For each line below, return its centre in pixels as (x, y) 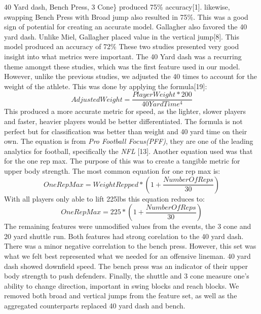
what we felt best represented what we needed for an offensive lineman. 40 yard (127, 256)
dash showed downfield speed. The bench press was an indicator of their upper (126, 266)
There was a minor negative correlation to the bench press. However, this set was (130, 246)
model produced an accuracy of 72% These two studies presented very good (122, 46)
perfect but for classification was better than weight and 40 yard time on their (126, 131)
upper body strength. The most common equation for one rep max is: (112, 170)
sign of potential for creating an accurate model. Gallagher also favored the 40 (126, 27)
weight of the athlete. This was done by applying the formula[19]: (106, 86)
